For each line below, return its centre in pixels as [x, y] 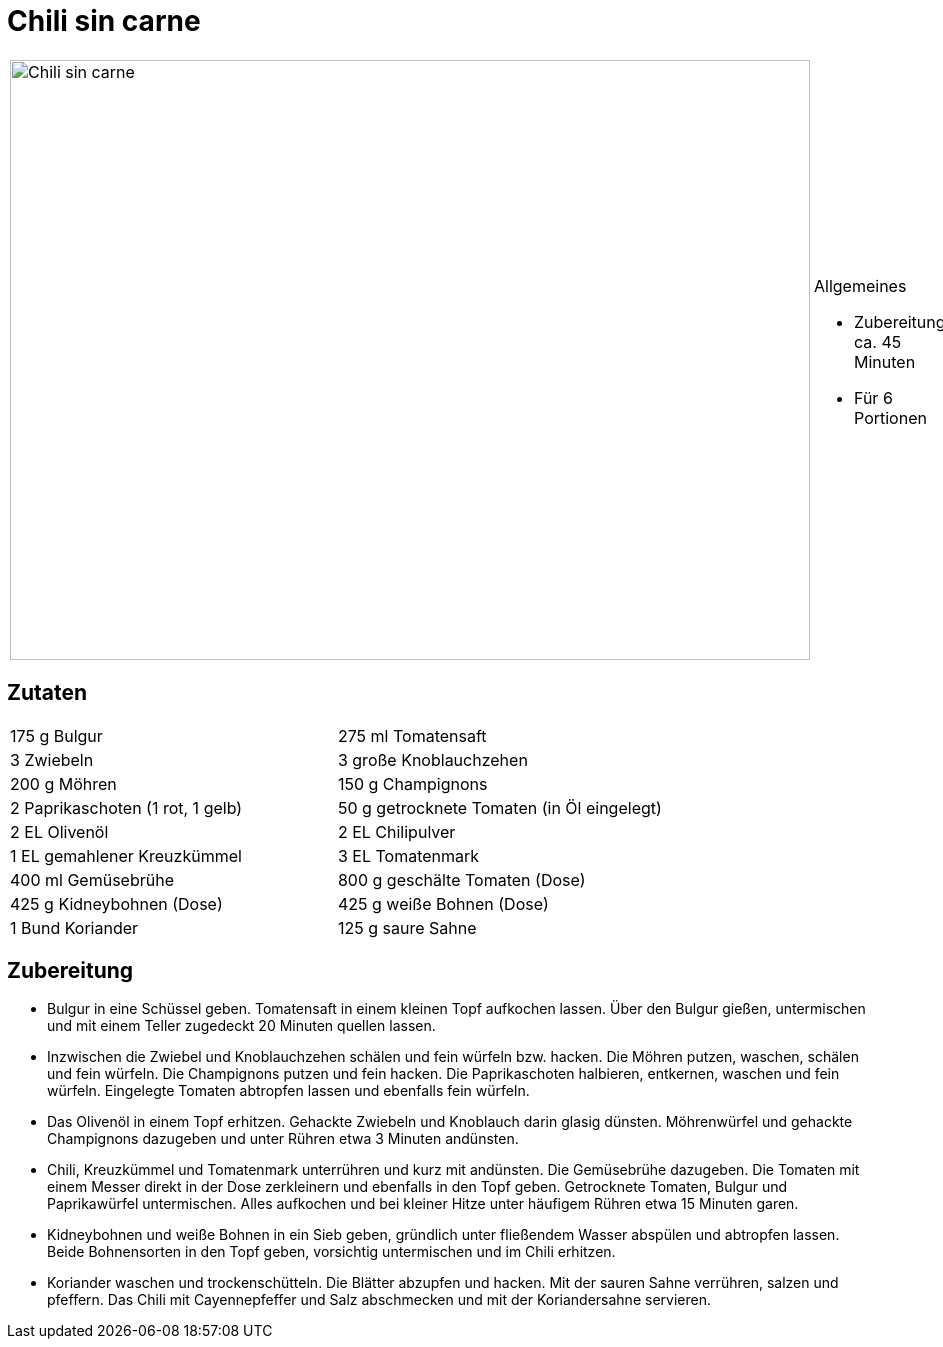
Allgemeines [860, 285]
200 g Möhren [63, 783]
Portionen [890, 417]
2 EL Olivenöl [59, 831]
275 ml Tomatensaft [412, 735]
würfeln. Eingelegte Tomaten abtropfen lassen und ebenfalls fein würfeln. [288, 1091]
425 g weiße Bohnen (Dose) [443, 903]
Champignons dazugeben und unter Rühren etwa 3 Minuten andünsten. [283, 1139]
